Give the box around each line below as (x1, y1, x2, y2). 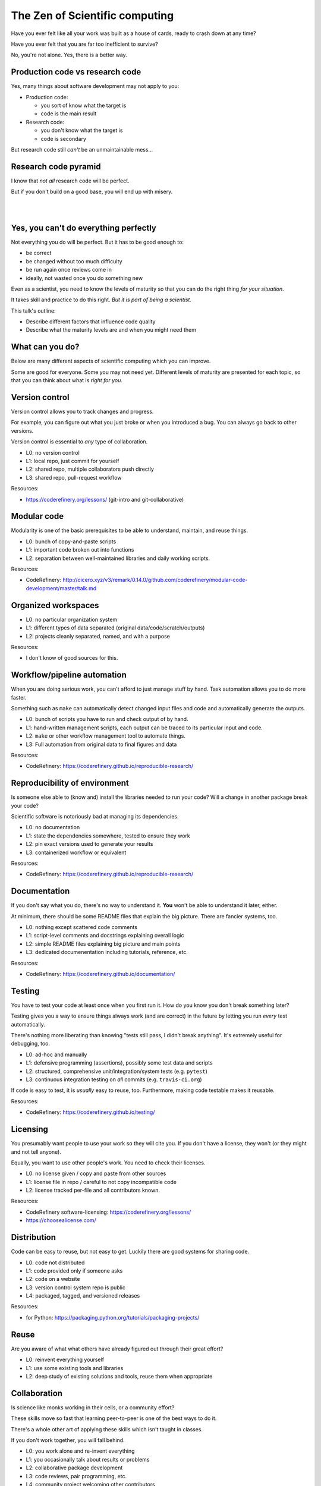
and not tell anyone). (11, 1148, 62, 1156)
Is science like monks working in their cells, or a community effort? (11, 1403, 175, 1411)
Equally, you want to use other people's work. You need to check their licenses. (11, 1159, 206, 1166)
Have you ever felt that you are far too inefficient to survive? (11, 40, 158, 48)
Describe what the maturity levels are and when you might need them (26, 326, 196, 333)
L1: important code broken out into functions (26, 546, 134, 553)
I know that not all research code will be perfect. (11, 177, 130, 184)
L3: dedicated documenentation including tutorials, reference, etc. (26, 949, 188, 956)
